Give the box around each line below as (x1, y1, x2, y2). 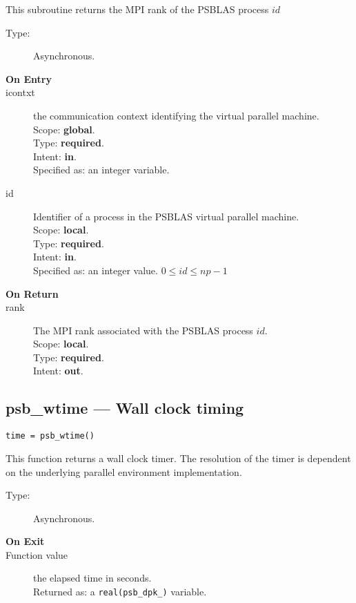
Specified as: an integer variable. (33, 162, 170, 177)
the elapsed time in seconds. (33, 571, 152, 585)
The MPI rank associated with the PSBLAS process (33, 323, 253, 337)
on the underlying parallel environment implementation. (6, 464, 242, 479)
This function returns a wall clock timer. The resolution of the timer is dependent (6, 450, 351, 465)
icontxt (6, 85, 35, 99)
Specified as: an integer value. (33, 262, 158, 277)
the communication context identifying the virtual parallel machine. (33, 108, 319, 122)
